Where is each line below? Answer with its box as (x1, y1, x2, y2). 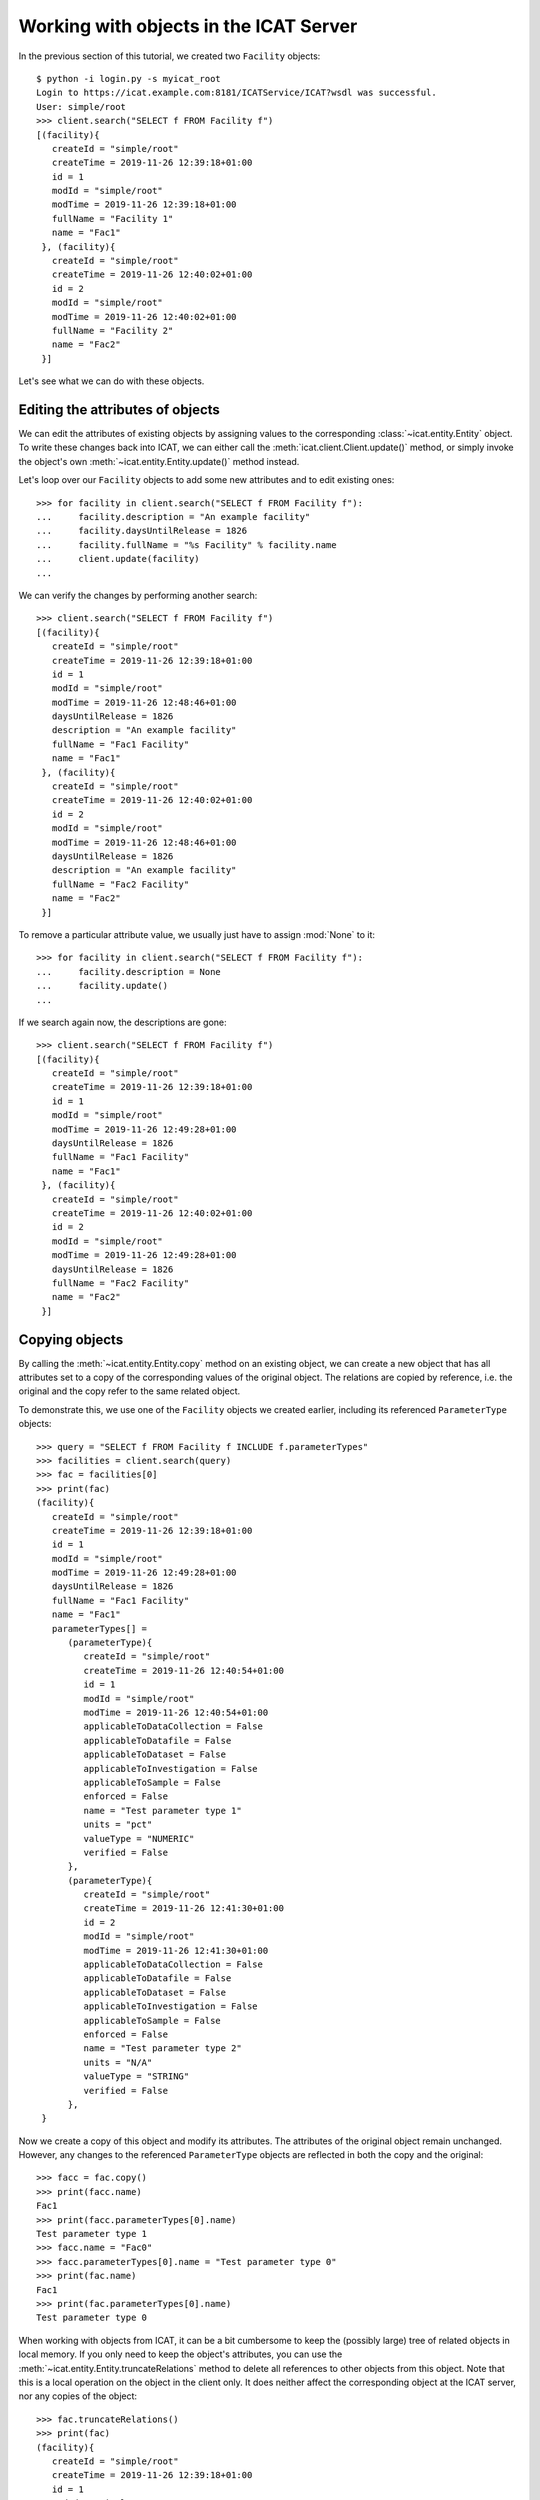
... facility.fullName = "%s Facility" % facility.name (36, 539, 337, 550)
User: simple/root (36, 101, 127, 112)
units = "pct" (83, 1819, 153, 1830)
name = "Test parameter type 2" (83, 2043, 242, 2054)
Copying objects (18, 1331, 124, 1348)
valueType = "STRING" (83, 2071, 190, 2082)
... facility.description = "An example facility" (36, 511, 311, 522)
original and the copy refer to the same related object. (18, 1385, 241, 1397)
